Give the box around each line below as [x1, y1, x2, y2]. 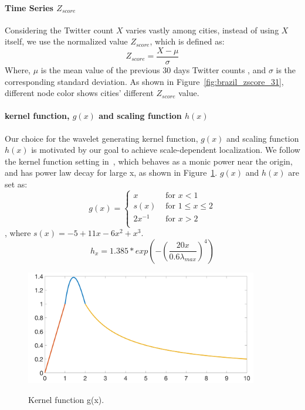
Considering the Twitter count [5, 23, 114, 36]
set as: [5, 178, 28, 190]
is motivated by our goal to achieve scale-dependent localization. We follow [31, 143, 300, 156]
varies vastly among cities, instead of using [126, 23, 279, 36]
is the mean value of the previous [40, 64, 160, 76]
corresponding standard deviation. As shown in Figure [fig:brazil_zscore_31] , [5, 75, 284, 87]
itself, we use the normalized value [5, 35, 128, 47]
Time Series [5, 1, 53, 13]
